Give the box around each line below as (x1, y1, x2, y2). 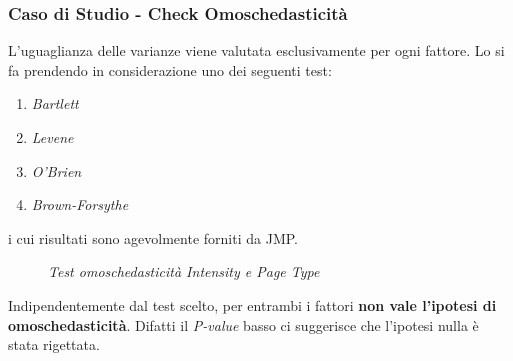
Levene (31, 127, 74, 147)
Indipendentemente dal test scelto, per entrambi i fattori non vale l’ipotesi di (8, 294, 497, 315)
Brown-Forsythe (31, 194, 129, 215)
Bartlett (31, 93, 79, 114)
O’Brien (31, 160, 82, 181)
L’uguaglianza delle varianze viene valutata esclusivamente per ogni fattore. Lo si (8, 40, 505, 61)
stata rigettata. (8, 334, 100, 355)
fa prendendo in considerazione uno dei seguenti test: (8, 59, 332, 80)
